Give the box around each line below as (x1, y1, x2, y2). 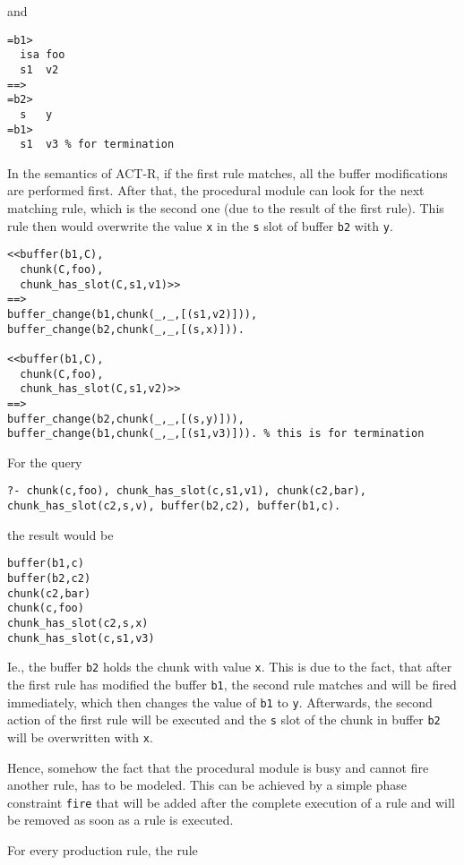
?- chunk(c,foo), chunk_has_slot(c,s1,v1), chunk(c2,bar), (7, 484, 366, 498)
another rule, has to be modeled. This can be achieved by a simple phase (7, 775, 408, 794)
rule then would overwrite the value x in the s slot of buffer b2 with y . (7, 216, 393, 235)
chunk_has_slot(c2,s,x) (7, 616, 149, 629)
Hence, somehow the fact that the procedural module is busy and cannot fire (7, 758, 429, 776)
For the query (7, 452, 82, 471)
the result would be (7, 525, 114, 544)
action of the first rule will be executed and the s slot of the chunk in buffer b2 (7, 710, 441, 729)
